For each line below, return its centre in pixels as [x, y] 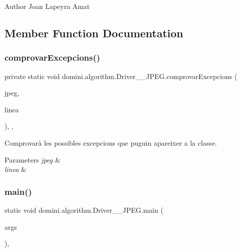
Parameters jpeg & [33, 159]
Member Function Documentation [94, 33]
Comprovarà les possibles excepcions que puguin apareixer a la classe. [111, 142]
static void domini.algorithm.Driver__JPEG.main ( [84, 210]
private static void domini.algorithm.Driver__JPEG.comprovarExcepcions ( [121, 76]
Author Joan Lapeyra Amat [47, 6]
